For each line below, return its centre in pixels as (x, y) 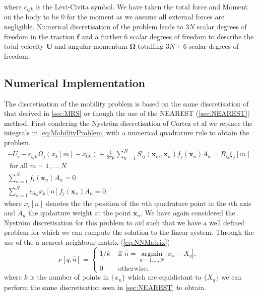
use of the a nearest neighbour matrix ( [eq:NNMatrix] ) (87, 242)
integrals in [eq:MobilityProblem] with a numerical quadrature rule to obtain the (127, 133)
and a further (102, 36)
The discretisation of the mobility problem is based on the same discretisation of (126, 103)
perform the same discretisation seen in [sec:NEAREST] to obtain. (105, 287)
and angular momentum (91, 46)
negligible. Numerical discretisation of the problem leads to (94, 27)
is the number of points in (69, 277)
